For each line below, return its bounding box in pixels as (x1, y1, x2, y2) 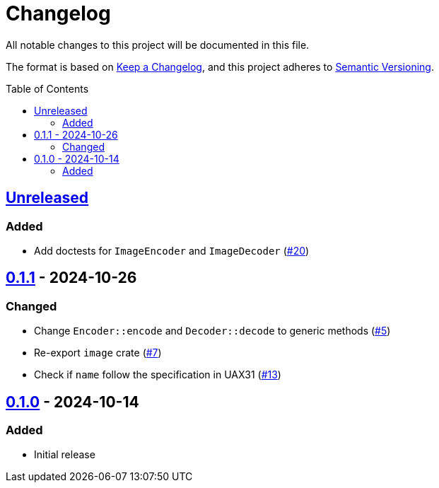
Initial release (34, 448, 95, 461)
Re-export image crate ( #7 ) (34, 347, 162, 359)
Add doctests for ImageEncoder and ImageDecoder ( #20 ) (34, 244, 310, 257)
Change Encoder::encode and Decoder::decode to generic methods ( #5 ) (34, 325, 391, 337)
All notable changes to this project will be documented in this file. (6, 38, 310, 51)
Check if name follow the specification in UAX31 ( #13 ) (34, 368, 281, 381)
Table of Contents (6, 82, 89, 95)
